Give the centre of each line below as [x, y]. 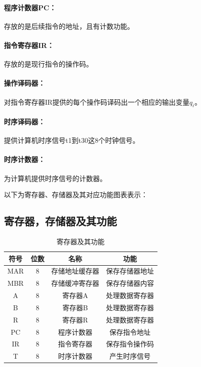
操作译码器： [24, 83]
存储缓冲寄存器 [75, 283]
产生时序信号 [130, 356]
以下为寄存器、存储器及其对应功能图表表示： [76, 195]
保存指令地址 [130, 332]
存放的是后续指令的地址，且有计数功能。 [69, 26]
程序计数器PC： [30, 7]
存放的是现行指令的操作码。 [48, 64]
